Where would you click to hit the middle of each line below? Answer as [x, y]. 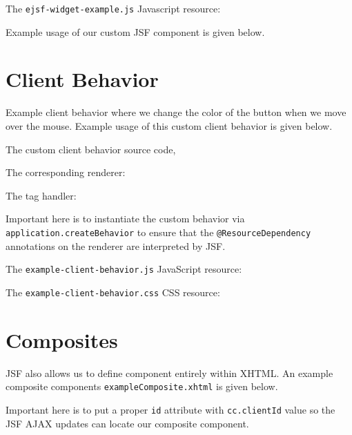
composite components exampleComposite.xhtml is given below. [142, 386]
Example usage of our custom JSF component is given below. [135, 31]
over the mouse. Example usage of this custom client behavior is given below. [169, 125]
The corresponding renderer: [66, 172]
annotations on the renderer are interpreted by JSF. [116, 245]
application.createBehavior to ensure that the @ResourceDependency [158, 232]
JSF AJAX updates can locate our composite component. [127, 423]
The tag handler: [41, 195]
